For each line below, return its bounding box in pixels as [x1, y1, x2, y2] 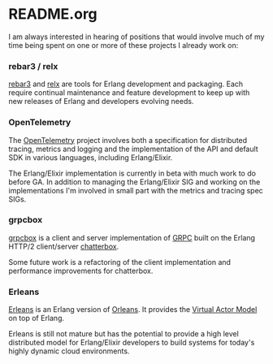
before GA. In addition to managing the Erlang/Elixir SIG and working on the [8, 176, 261, 187]
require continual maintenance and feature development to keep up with [8, 88, 250, 97]
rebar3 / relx [8, 60, 58, 71]
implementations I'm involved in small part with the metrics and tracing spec [8, 185, 264, 195]
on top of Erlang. [8, 314, 65, 323]
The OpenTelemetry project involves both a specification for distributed [8, 135, 248, 145]
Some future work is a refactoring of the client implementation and [8, 257, 232, 266]
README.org [8, 5, 97, 24]
